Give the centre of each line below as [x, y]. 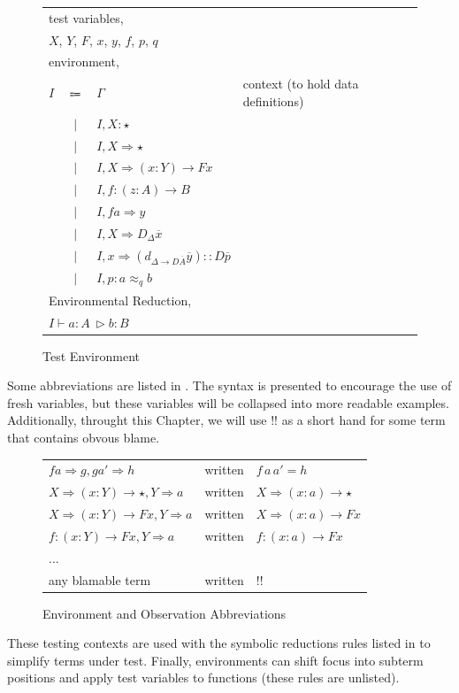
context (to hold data [301, 84]
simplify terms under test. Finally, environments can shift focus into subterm [215, 660]
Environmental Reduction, [120, 300]
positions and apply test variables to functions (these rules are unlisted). [203, 678]
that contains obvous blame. [84, 438]
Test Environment [91, 355]
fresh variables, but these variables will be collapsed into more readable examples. [228, 402]
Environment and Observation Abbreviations [164, 613]
